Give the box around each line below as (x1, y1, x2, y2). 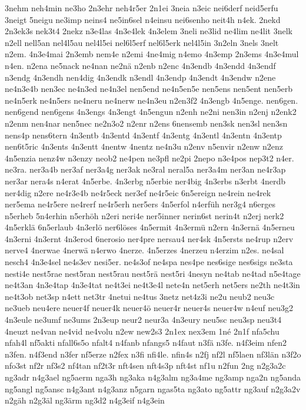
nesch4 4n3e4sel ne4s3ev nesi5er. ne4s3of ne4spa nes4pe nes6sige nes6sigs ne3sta (5, 256, 293, 268)
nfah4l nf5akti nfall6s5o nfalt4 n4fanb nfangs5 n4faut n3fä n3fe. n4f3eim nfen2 (5, 336, 287, 349)
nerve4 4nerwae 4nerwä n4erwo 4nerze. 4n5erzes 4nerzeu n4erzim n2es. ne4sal (5, 244, 284, 256)
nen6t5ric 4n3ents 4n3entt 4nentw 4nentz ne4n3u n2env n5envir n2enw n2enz (5, 140, 284, 153)
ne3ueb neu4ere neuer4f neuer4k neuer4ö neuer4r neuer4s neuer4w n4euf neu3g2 (5, 302, 294, 314)
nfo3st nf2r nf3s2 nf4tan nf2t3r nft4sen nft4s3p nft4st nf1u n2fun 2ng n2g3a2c (5, 359, 286, 372)
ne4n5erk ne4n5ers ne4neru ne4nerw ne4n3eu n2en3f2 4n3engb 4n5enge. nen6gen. (5, 94, 298, 106)
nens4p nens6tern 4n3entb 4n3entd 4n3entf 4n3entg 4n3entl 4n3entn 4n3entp (5, 128, 282, 141)
